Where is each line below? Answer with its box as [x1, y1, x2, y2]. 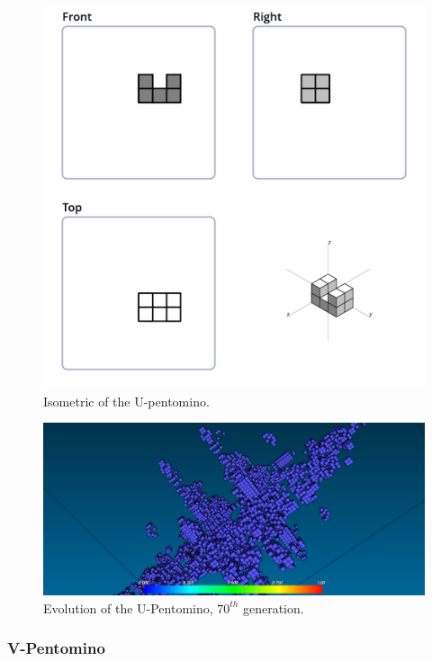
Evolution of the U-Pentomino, [43, 598, 213, 617]
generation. [242, 598, 304, 617]
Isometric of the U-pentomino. [43, 391, 210, 410]
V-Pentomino [7, 637, 105, 659]
